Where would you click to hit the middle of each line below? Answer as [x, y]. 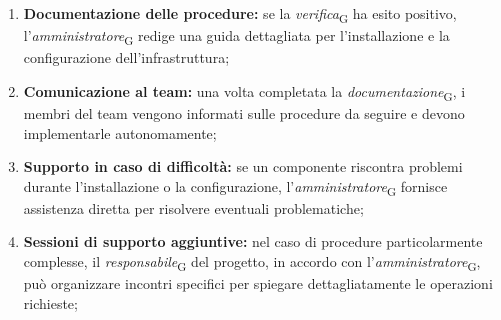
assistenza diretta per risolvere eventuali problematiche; [193, 207]
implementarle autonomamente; [120, 132]
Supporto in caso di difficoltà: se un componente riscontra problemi [243, 166]
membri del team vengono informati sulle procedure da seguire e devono [244, 112]
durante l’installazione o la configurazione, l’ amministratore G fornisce [235, 187]
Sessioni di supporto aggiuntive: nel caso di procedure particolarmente [253, 241]
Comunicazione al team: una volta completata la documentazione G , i [244, 92]
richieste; [50, 302]
